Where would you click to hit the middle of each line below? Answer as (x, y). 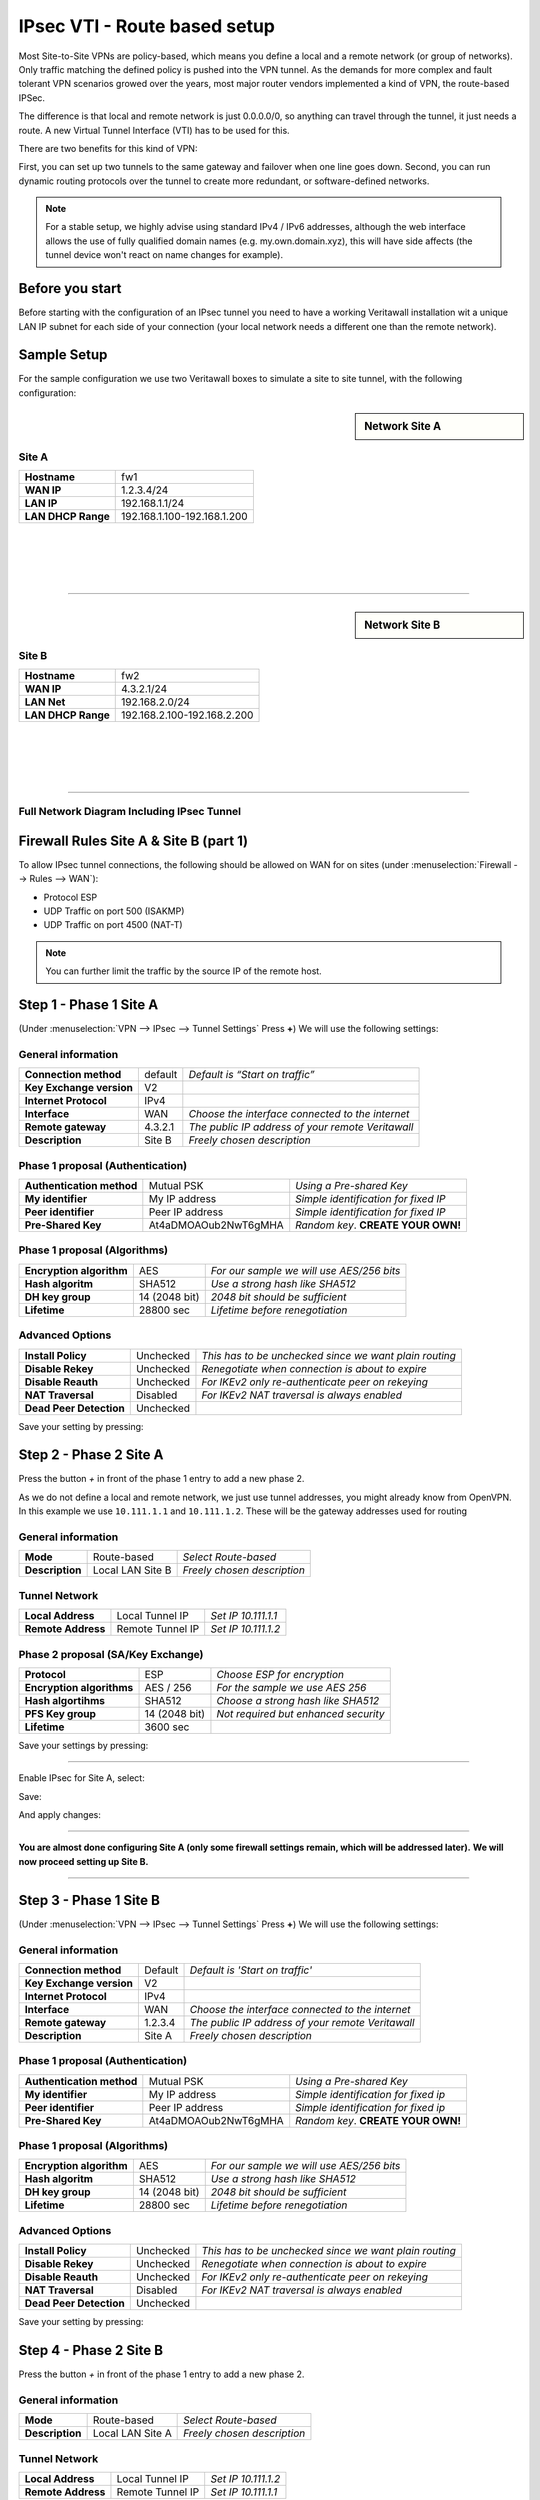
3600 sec (167, 1727)
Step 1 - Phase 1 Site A (88, 1005)
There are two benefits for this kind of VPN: (108, 148)
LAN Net (45, 702)
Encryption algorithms (79, 1687)
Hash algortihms (64, 1700)
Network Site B (402, 625)
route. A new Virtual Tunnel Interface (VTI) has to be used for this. (154, 130)
